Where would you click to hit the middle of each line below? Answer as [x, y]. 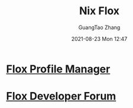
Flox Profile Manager [58, 69]
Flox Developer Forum [61, 96]
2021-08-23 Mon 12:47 [99, 39]
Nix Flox [99, 11]
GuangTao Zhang [99, 27]
